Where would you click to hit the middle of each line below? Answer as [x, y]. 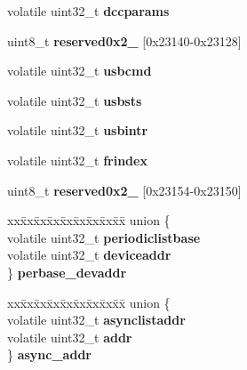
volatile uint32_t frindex [77, 160]
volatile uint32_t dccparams [88, 11]
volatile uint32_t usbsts [75, 100]
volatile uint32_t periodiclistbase [104, 237]
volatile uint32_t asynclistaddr [96, 320]
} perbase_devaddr [67, 272]
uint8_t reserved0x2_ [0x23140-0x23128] [124, 40]
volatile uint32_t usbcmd [80, 71]
